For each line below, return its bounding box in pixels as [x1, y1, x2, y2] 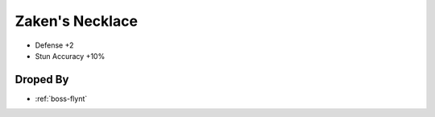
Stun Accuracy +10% [35, 51, 106, 61]
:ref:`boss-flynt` [35, 94, 88, 103]
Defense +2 [35, 40, 74, 50]
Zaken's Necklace [14, 12, 139, 30]
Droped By [14, 73, 69, 86]
